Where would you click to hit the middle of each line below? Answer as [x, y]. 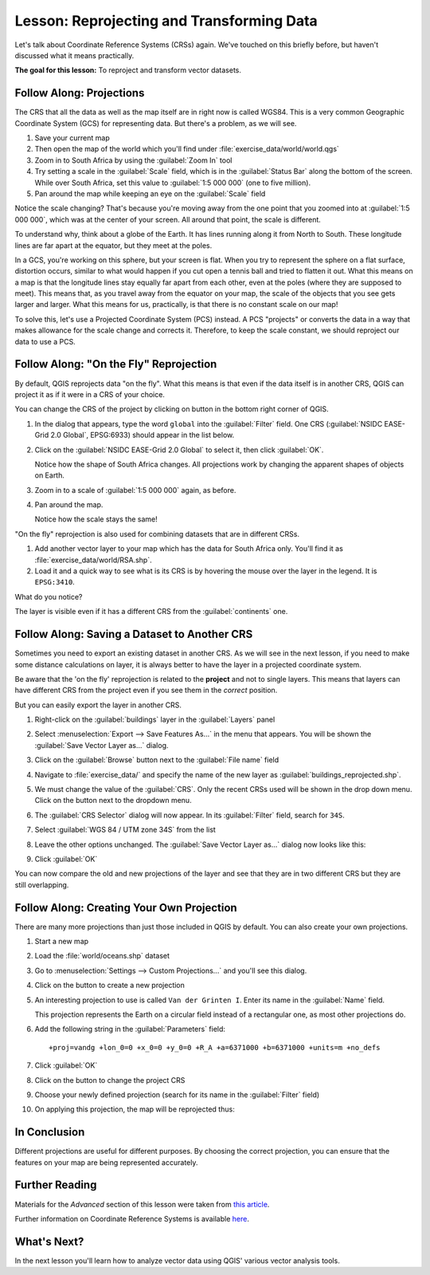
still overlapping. [42, 884]
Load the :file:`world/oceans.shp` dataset [102, 956]
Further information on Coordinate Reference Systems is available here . [132, 1218]
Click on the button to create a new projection [109, 986]
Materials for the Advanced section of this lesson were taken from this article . [142, 1204]
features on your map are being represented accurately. [106, 1162]
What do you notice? [49, 596]
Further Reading [56, 1185]
